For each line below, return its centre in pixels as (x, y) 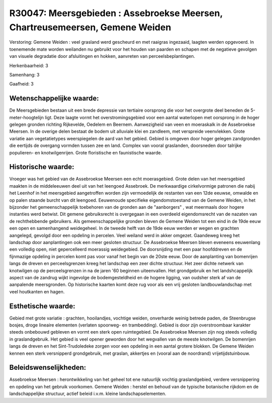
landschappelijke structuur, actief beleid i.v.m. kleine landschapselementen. (88, 394)
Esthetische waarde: (42, 306)
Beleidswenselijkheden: (48, 368)
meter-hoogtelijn (26, 117)
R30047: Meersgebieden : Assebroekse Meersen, (116, 13)
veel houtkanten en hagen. (37, 291)
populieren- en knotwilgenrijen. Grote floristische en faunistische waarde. (86, 152)
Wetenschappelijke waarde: (54, 98)
